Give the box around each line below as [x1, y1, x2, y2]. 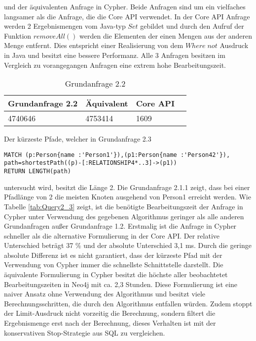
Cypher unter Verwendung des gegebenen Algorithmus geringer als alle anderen [4, 211, 244, 221]
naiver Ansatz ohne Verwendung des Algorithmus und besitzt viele [4, 289, 205, 299]
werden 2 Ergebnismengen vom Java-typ [4, 21, 126, 31]
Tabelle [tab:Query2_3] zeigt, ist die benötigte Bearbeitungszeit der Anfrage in [4, 201, 243, 211]
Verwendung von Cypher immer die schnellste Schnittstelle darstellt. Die [4, 259, 223, 270]
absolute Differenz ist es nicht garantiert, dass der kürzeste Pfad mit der [4, 249, 222, 260]
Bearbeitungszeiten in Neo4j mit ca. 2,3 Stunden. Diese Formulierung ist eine [4, 279, 238, 289]
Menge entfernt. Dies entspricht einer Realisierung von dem [4, 40, 183, 50]
